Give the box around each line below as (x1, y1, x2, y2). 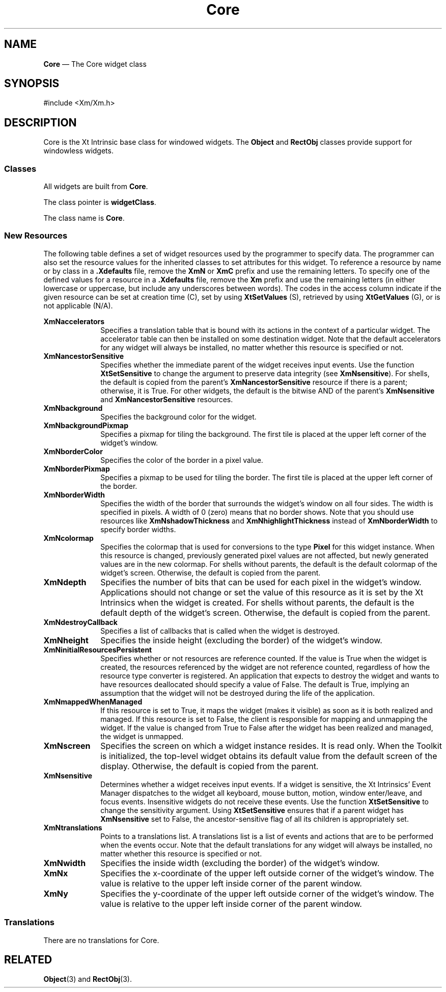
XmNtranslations (43, 823, 102, 832)
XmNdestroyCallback (43, 617, 118, 626)
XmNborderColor (43, 447, 103, 456)
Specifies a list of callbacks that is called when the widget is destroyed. (100, 626, 340, 635)
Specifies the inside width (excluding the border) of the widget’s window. (100, 857, 380, 868)
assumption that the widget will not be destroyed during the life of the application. (100, 688, 375, 697)
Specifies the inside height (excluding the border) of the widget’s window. (100, 635, 382, 645)
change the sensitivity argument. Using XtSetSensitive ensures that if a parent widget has (100, 805, 404, 815)
